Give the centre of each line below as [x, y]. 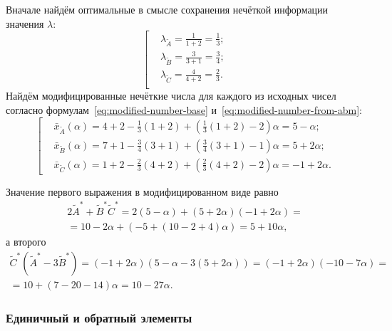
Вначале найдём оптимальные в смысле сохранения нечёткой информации [167, 9]
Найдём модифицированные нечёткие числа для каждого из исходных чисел [171, 96]
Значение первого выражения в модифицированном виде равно [142, 191]
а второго [26, 241]
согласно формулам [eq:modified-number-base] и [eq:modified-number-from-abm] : [184, 109]
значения [25, 23]
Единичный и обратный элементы [99, 317]
